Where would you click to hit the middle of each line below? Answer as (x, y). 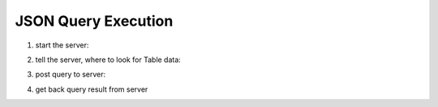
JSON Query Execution (94, 21)
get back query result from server (92, 89)
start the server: (62, 45)
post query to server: (71, 74)
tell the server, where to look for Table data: (108, 60)
